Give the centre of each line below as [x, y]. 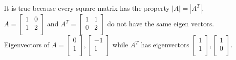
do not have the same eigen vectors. [161, 23]
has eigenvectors [165, 44]
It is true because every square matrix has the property [87, 8]
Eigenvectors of [27, 44]
